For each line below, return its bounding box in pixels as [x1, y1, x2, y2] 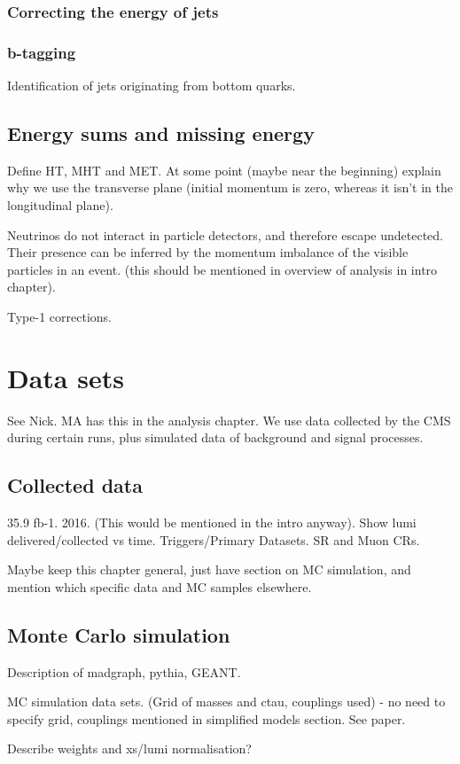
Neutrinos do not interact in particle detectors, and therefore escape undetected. [7, 225, 444, 244]
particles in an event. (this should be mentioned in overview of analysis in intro [7, 260, 438, 278]
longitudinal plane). [7, 196, 113, 214]
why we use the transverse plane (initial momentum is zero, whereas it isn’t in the [7, 178, 454, 197]
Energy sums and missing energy [7, 120, 315, 147]
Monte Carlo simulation [7, 620, 230, 648]
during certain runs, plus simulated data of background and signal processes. [7, 428, 424, 447]
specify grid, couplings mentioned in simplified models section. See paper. [7, 709, 406, 728]
